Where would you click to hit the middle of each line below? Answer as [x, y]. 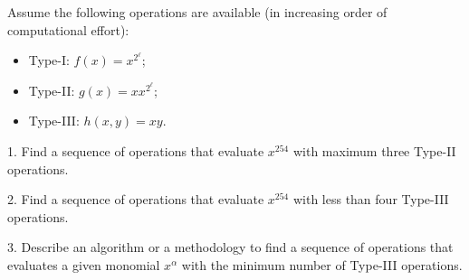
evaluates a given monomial [84, 264]
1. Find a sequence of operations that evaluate [136, 150]
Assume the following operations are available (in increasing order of [197, 12]
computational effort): [68, 29]
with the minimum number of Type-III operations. [322, 264]
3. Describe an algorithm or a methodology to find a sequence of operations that [230, 247]
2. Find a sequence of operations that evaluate [136, 199]
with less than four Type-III [371, 199]
